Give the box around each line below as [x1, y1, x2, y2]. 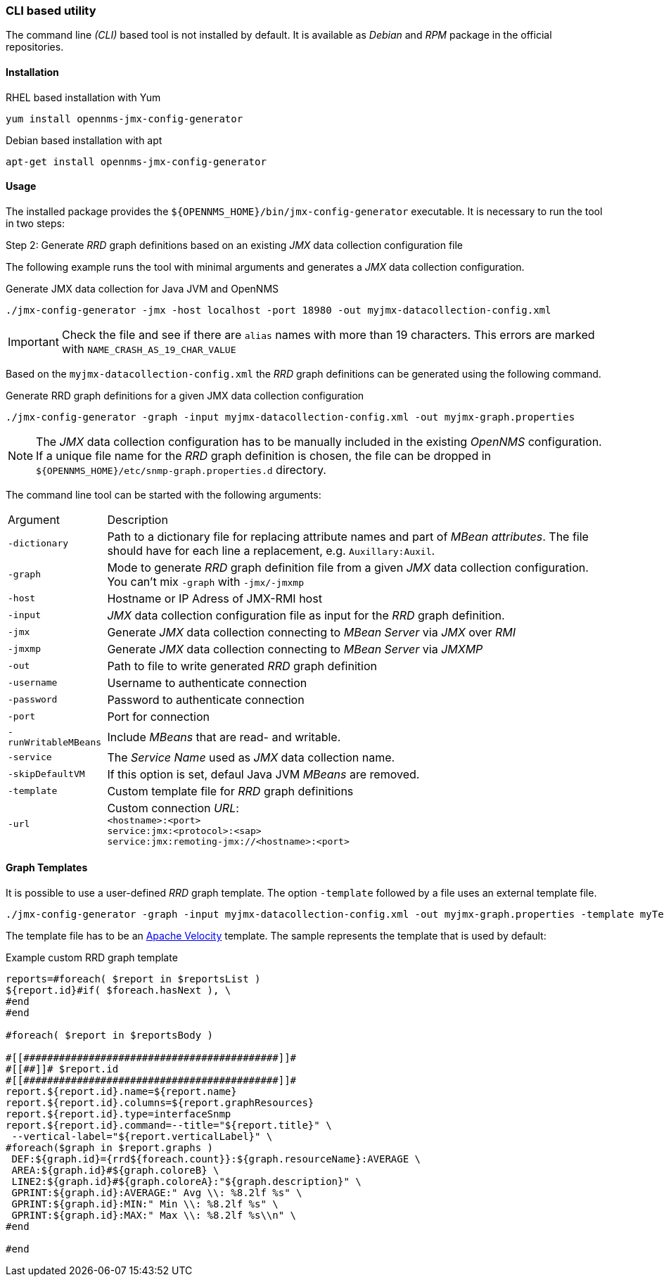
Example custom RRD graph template [6, 951, 178, 964]
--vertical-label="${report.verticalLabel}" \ [11, 1131, 273, 1143]
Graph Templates [6, 861, 88, 874]
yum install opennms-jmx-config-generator [6, 113, 243, 124]
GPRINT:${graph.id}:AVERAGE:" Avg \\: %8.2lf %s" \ [11, 1187, 302, 1199]
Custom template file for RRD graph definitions [107, 783, 354, 798]
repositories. [6, 41, 64, 53]
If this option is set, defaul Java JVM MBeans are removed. [107, 767, 420, 781]
